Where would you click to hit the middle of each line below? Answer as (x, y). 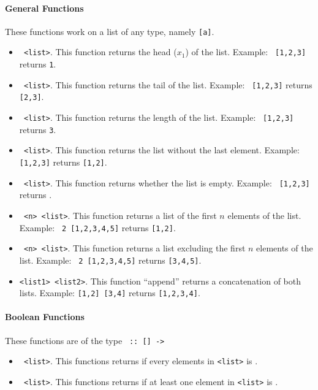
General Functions (44, 8)
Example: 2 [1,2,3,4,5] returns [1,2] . (97, 227)
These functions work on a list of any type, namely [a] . (110, 31)
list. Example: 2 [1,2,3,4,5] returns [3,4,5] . (110, 260)
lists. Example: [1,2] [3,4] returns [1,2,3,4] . (110, 293)
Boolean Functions (45, 317)
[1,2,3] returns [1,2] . (63, 162)
